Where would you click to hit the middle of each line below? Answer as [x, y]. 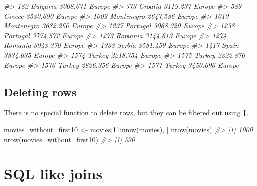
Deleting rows [40, 92]
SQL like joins [53, 173]
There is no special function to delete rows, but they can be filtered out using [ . [126, 112]
